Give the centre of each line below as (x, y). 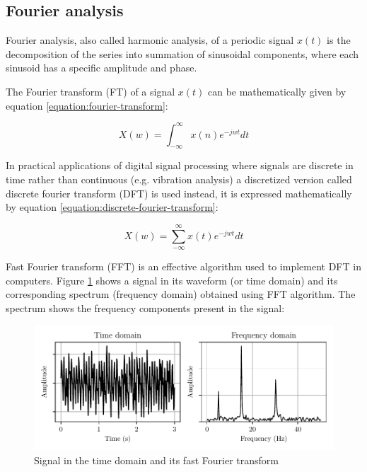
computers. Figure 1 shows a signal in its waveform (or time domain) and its (172, 280)
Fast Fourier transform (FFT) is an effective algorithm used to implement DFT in (183, 266)
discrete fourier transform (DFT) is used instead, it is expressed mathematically (179, 193)
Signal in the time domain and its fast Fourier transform (156, 460)
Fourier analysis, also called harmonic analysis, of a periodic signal (150, 40)
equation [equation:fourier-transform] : (87, 105)
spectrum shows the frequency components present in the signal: (145, 307)
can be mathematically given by (277, 91)
